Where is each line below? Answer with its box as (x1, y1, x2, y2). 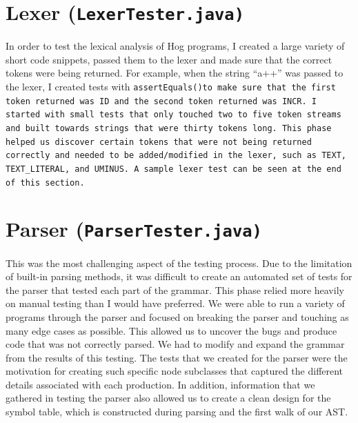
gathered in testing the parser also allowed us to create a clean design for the (6, 391, 331, 405)
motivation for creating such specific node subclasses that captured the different (6, 364, 344, 378)
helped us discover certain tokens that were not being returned (6, 137, 312, 147)
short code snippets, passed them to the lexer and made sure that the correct (6, 52, 332, 66)
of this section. (6, 177, 85, 188)
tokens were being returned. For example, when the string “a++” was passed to (6, 66, 344, 80)
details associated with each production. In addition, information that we (6, 377, 315, 391)
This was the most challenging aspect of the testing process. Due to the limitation (6, 255, 352, 270)
